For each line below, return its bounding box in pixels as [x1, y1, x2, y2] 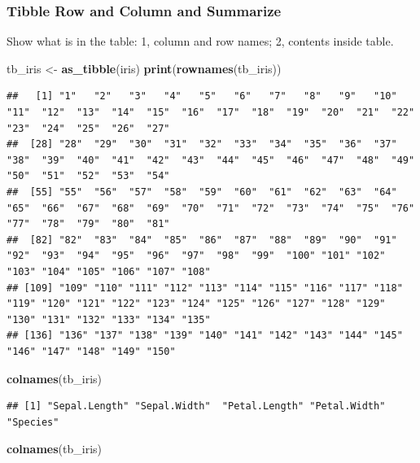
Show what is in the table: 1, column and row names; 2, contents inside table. [7, 33, 394, 50]
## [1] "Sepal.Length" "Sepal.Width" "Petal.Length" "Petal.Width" [7, 400, 386, 413]
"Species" [7, 416, 59, 428]
